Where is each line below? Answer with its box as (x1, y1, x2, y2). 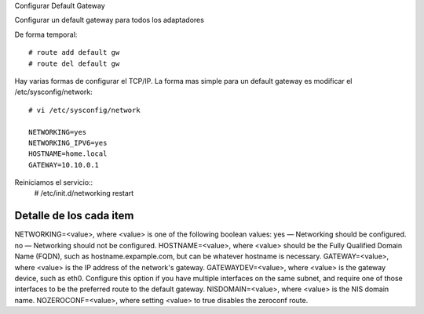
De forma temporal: (14, 30, 78, 39)
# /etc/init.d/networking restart (34, 189, 134, 198)
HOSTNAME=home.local (28, 150, 108, 158)
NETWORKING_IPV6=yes (28, 138, 108, 147)
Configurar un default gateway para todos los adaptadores (14, 16, 204, 25)
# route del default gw (28, 59, 120, 68)
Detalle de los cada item (14, 209, 134, 222)
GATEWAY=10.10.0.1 (28, 161, 100, 169)
